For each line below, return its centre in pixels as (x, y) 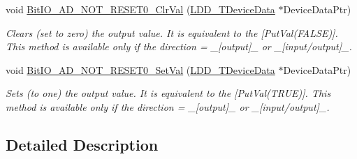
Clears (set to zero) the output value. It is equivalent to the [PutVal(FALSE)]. (172, 32)
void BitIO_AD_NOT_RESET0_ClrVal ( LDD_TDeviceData (140, 9)
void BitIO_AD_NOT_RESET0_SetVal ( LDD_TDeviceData (140, 69)
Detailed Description (82, 144)
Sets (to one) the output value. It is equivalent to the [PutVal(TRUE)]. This (168, 93)
